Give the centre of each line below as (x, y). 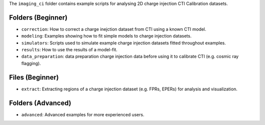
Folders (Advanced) (40, 103)
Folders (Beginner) (38, 17)
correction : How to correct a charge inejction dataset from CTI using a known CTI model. (114, 29)
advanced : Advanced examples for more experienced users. (83, 114)
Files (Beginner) (34, 77)
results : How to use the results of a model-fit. (69, 50)
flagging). (31, 63)
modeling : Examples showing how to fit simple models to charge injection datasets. (106, 36)
